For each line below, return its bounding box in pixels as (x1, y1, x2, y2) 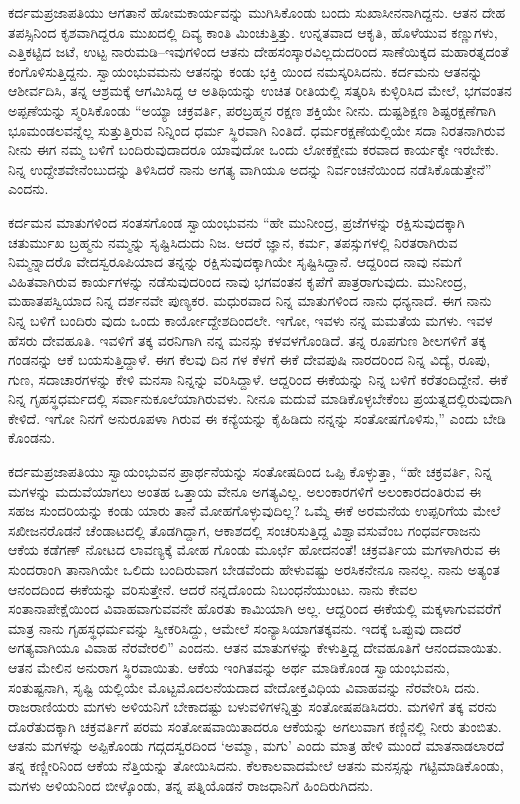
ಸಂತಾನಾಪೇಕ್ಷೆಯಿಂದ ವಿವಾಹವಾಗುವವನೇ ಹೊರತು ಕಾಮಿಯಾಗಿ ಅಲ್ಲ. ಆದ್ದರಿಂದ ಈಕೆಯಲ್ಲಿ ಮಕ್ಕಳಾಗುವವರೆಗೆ (8, 598, 502, 619)
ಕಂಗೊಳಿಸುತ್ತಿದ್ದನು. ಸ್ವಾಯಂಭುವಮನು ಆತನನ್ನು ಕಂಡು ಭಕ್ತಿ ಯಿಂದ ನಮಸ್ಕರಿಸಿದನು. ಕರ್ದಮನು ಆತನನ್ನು (8, 60, 483, 81)
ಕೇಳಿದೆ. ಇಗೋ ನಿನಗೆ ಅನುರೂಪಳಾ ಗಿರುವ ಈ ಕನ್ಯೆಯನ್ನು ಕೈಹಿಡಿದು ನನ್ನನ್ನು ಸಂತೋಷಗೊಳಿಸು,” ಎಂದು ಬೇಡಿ (8, 407, 506, 428)
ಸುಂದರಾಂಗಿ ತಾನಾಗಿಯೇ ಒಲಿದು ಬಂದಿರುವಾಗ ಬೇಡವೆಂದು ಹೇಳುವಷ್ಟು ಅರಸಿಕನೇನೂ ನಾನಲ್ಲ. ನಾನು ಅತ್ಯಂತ (8, 559, 500, 580)
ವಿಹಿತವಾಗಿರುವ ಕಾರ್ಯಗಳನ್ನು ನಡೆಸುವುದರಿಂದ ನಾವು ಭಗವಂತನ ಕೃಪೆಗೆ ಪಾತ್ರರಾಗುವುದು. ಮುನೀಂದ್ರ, (8, 270, 467, 291)
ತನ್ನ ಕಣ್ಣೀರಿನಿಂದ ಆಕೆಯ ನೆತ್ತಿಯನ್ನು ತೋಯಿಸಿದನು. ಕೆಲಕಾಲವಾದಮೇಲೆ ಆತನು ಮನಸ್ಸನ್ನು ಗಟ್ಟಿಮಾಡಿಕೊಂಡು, (8, 754, 504, 775)
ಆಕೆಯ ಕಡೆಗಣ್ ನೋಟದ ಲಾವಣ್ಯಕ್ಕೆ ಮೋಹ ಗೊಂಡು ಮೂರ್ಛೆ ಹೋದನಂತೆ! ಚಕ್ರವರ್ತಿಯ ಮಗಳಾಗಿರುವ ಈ (8, 539, 501, 560)
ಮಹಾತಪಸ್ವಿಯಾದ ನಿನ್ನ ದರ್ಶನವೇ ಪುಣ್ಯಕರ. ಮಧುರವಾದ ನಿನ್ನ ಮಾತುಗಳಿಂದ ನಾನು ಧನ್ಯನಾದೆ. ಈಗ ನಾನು (8, 290, 492, 311)
